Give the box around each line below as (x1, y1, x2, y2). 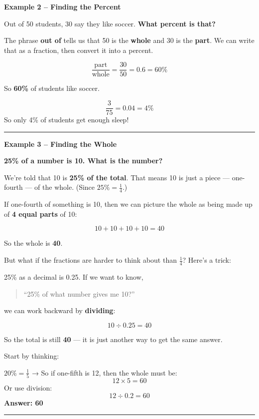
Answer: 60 (4, 397, 43, 408)
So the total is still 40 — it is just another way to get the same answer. (4, 334, 223, 344)
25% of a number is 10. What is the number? (4, 155, 163, 166)
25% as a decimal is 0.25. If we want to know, (4, 271, 143, 282)
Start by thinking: (4, 351, 59, 361)
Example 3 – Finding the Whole (4, 138, 117, 149)
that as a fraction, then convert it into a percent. (4, 44, 153, 55)
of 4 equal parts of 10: (4, 208, 77, 219)
